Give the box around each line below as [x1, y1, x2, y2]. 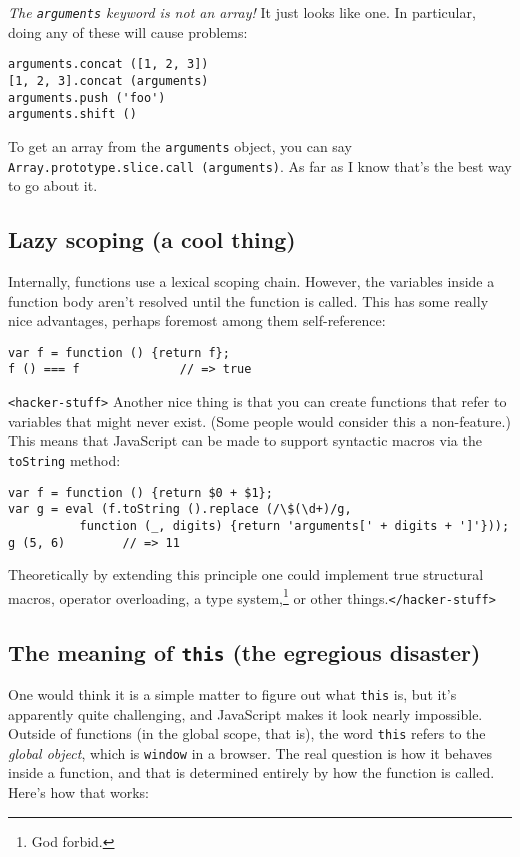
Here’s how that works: [8, 782, 149, 803]
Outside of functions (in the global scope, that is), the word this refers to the [8, 723, 486, 744]
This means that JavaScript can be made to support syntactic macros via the [8, 430, 482, 451]
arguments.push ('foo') [8, 90, 166, 105]
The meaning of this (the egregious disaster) [8, 636, 481, 667]
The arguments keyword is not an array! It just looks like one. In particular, [8, 2, 476, 22]
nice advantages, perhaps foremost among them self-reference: [8, 310, 386, 331]
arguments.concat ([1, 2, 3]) [8, 57, 209, 72]
